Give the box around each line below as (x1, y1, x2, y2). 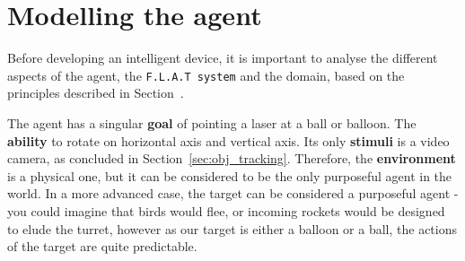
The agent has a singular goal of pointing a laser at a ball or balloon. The (7, 113, 417, 132)
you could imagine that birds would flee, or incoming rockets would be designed (7, 201, 445, 220)
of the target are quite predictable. (7, 237, 197, 256)
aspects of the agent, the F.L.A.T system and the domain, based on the (7, 65, 405, 84)
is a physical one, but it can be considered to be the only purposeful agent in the (7, 166, 452, 185)
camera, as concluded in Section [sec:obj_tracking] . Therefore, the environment (7, 149, 456, 168)
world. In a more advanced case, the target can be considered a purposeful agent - (7, 184, 459, 203)
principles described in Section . (7, 83, 184, 102)
